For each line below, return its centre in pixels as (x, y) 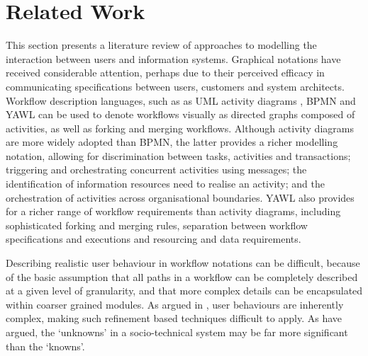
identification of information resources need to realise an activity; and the (165, 184)
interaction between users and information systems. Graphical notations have (173, 58)
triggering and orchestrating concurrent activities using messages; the (156, 170)
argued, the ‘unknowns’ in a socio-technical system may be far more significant (177, 332)
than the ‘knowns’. (45, 346)
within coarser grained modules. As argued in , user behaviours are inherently (175, 304)
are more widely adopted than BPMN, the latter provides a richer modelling (172, 142)
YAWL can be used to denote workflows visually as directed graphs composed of (180, 114)
